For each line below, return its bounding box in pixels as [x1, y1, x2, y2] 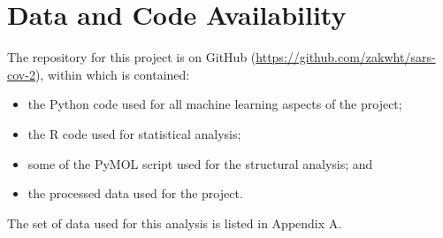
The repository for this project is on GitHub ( [7, 48, 256, 66]
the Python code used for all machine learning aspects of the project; [27, 95, 402, 113]
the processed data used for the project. [27, 184, 243, 203]
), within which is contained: [34, 65, 190, 83]
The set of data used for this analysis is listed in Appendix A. [7, 213, 342, 232]
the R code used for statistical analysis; [27, 124, 241, 142]
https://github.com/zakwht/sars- [256, 48, 436, 66]
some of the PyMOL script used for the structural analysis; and [27, 154, 373, 173]
